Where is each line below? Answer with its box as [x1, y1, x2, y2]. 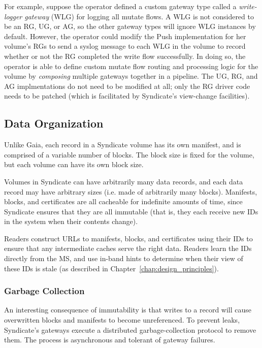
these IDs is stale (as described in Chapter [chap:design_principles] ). [4, 263, 219, 273]
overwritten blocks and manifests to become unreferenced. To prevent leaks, [4, 314, 240, 325]
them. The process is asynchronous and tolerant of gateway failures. [4, 334, 215, 345]
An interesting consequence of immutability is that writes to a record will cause [4, 304, 252, 315]
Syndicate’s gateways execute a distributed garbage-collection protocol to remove [4, 324, 256, 335]
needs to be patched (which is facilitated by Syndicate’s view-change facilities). [4, 90, 250, 101]
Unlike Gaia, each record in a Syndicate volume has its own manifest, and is [4, 139, 241, 150]
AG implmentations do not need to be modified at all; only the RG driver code [4, 80, 250, 91]
